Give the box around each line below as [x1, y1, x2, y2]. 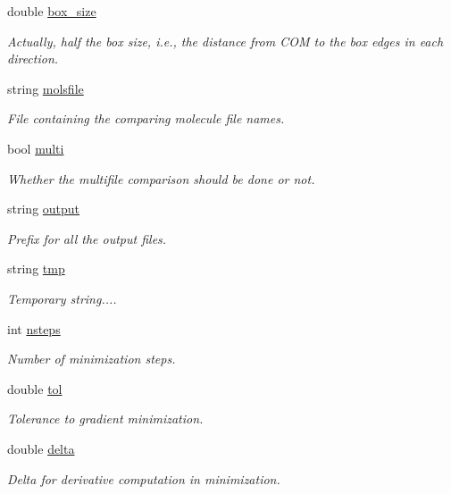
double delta [7, 439, 75, 457]
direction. [7, 49, 59, 68]
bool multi [7, 138, 64, 157]
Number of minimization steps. [7, 349, 176, 368]
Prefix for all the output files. [7, 229, 167, 247]
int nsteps [7, 319, 61, 338]
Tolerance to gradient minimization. [7, 409, 204, 428]
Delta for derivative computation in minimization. [7, 469, 280, 488]
